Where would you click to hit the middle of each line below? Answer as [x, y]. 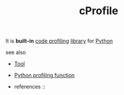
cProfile [99, 11]
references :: [30, 87]
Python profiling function [44, 76]
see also [16, 53]
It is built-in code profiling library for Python [59, 41]
